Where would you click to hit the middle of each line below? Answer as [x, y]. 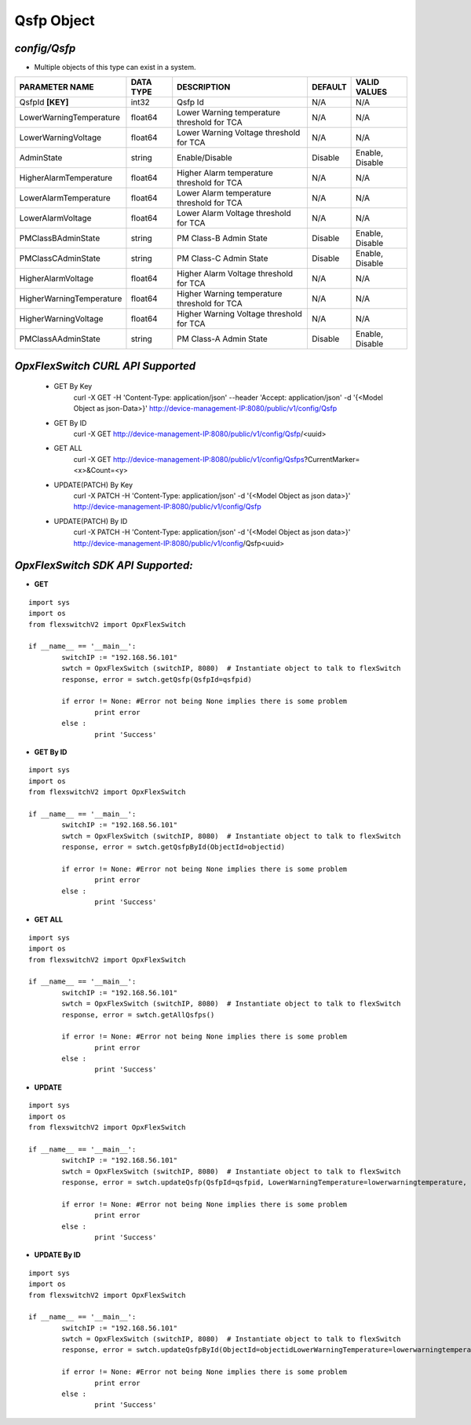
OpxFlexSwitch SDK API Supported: [104, 566]
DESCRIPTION [204, 87]
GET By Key [73, 386]
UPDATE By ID [58, 1255]
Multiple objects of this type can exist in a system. [115, 68]
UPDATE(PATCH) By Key [93, 485]
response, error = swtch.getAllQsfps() [138, 1015]
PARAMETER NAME [57, 87]
